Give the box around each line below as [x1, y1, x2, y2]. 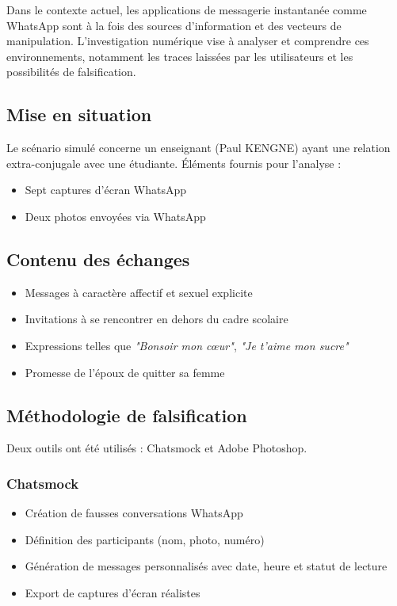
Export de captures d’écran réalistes [25, 584, 200, 600]
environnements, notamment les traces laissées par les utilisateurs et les [6, 48, 353, 64]
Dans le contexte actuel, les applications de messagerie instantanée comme [6, 2, 367, 17]
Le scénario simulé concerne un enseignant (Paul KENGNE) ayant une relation [6, 139, 391, 156]
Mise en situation [6, 102, 152, 127]
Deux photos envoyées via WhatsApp [25, 208, 206, 224]
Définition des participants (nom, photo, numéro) [25, 531, 265, 547]
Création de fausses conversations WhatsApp [25, 505, 243, 521]
